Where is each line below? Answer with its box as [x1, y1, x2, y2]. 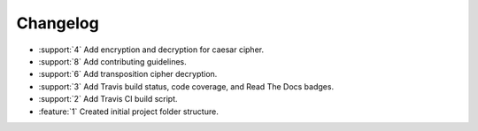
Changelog [16, 13, 99, 33]
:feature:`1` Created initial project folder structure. [38, 106, 219, 117]
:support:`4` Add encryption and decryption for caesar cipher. [38, 44, 265, 55]
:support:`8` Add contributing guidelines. [38, 56, 188, 66]
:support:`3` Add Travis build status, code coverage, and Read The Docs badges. [38, 81, 335, 92]
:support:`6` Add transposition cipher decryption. [38, 69, 218, 80]
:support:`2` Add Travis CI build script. [38, 94, 178, 104]
